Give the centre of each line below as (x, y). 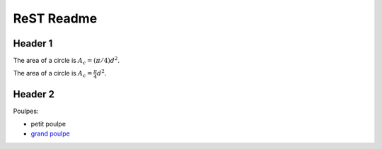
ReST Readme (55, 18)
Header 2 (34, 94)
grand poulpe (50, 133)
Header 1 (33, 43)
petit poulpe (48, 124)
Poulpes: (26, 111)
